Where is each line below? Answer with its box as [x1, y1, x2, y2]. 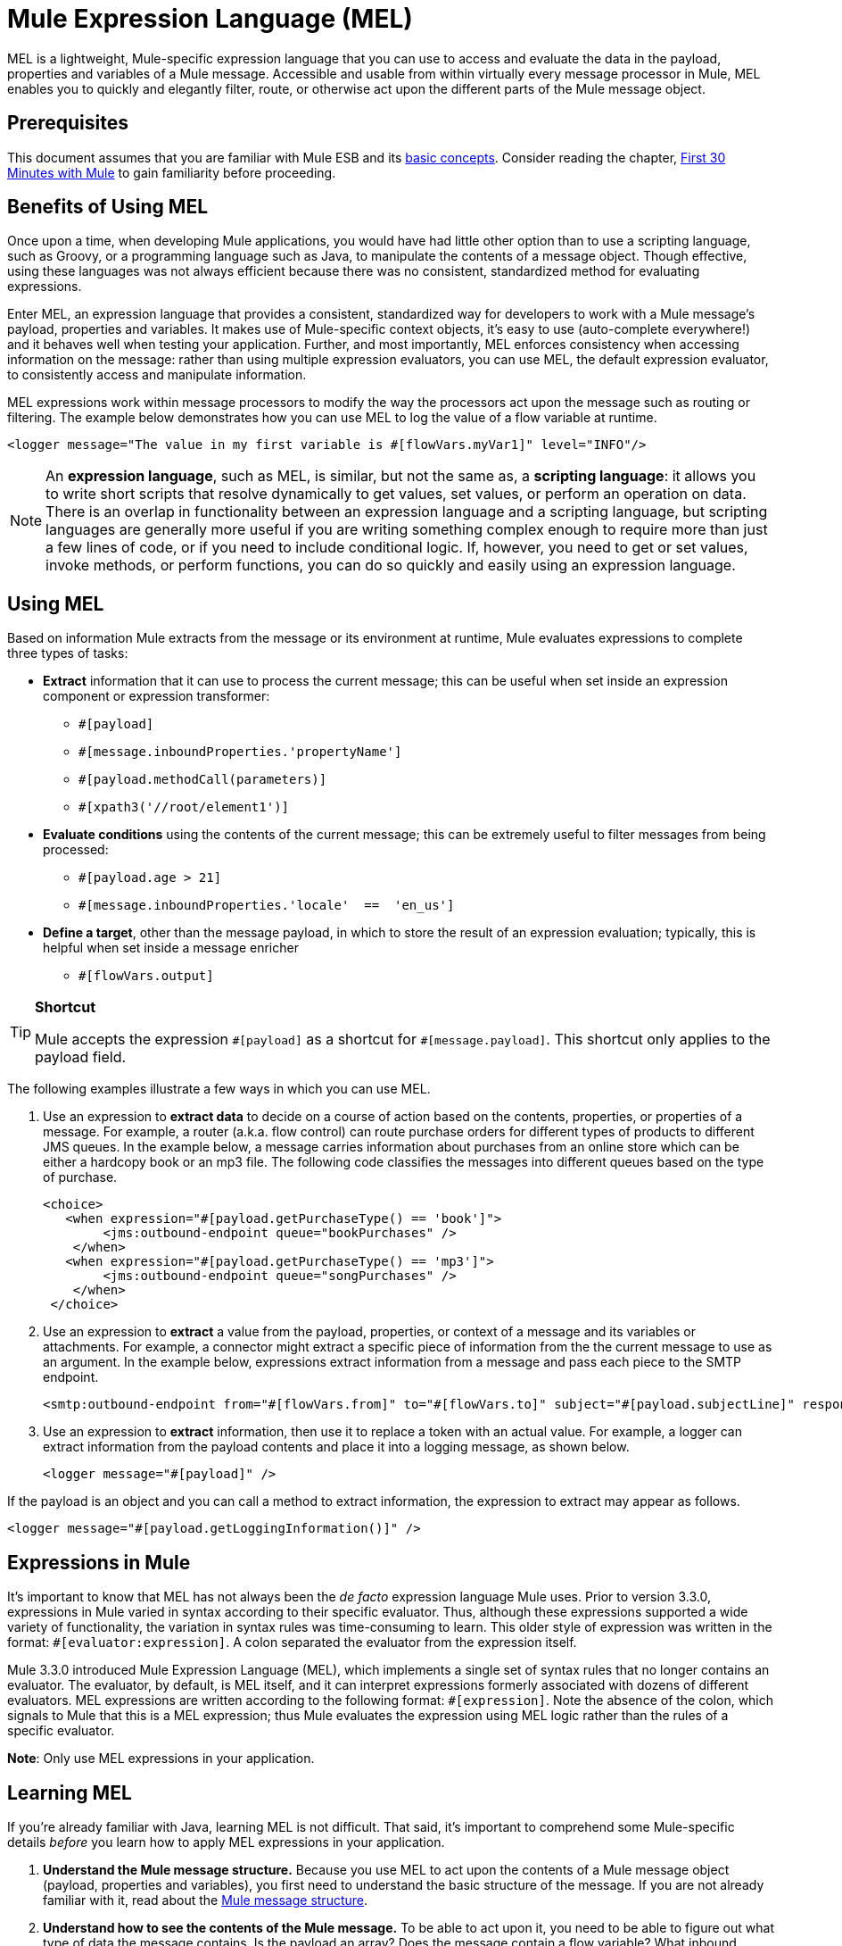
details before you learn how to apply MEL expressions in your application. [7, 1834, 445, 1850]
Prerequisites [7, 112, 128, 135]
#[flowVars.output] [78, 969, 214, 984]
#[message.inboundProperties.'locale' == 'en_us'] [78, 898, 455, 913]
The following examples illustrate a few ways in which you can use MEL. [7, 1081, 431, 1097]
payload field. [35, 1048, 127, 1067]
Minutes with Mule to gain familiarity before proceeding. [7, 164, 336, 180]
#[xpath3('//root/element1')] [78, 800, 290, 815]
